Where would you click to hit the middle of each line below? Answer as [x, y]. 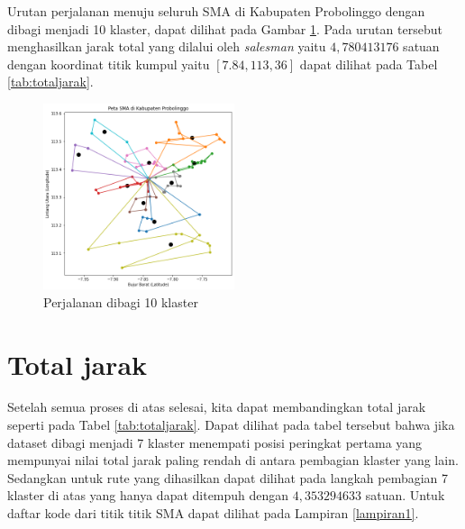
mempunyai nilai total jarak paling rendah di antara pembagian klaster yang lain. [233, 460]
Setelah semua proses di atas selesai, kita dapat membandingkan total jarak [217, 407]
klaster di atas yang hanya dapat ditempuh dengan [148, 495]
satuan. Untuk [405, 495]
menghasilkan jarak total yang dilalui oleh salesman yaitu [167, 46]
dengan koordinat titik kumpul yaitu [109, 64]
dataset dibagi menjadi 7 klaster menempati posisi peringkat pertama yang [215, 442]
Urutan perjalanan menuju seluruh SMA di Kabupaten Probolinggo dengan [216, 11]
